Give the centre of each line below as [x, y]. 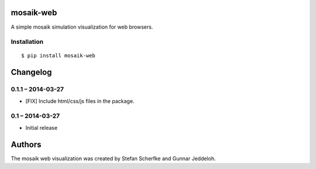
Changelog [31, 72]
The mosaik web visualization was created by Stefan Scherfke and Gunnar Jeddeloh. [113, 158]
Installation [27, 42]
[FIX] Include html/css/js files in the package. [80, 101]
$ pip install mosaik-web [59, 56]
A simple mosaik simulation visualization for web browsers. [82, 27]
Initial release [42, 127]
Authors [26, 144]
